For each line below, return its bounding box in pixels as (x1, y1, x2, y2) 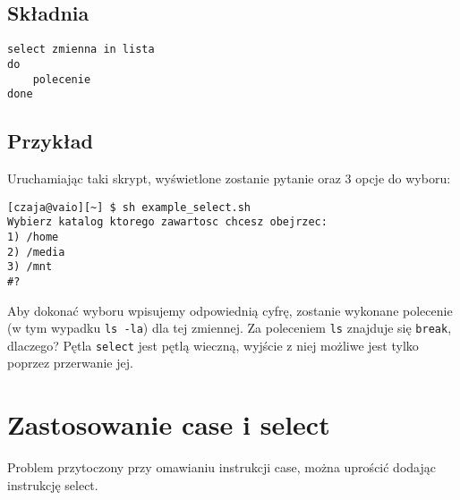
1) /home (7, 230, 59, 243)
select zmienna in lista (7, 43, 155, 56)
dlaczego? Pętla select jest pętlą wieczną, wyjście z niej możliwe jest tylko (7, 335, 419, 354)
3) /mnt (7, 260, 53, 274)
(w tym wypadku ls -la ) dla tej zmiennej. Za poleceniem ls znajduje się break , (7, 318, 452, 337)
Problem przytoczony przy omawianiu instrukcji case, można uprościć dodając (7, 458, 436, 477)
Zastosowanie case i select (7, 406, 330, 443)
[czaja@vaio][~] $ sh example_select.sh (7, 200, 251, 214)
